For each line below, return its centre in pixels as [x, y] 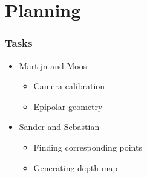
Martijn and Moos [53, 65]
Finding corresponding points [88, 147]
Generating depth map [76, 167]
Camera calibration [69, 86]
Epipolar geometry [68, 106]
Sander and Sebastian [59, 127]
